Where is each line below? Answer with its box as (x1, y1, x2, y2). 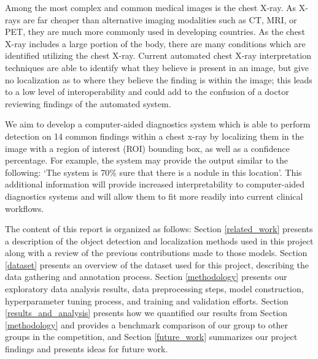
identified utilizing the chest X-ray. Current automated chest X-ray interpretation (5, 49, 311, 62)
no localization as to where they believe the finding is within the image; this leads (5, 73, 312, 86)
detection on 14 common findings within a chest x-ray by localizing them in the (5, 129, 304, 142)
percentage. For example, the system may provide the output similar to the (5, 154, 289, 167)
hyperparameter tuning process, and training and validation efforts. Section (5, 294, 289, 307)
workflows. (5, 202, 44, 214)
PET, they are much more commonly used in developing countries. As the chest (5, 25, 305, 38)
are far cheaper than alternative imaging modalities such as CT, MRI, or (23, 13, 297, 26)
